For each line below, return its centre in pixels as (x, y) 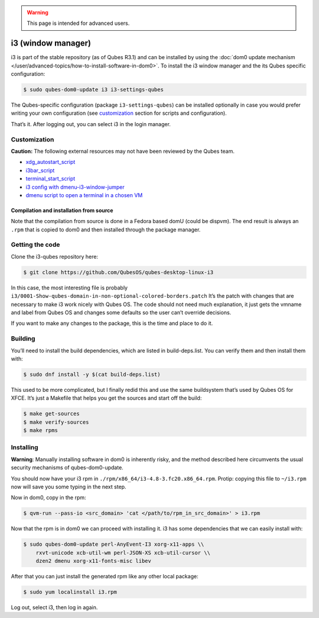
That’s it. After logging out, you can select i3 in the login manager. (91, 124)
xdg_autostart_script (51, 162)
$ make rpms (41, 430)
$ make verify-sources (56, 422)
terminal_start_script (51, 179)
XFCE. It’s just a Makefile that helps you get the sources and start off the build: (106, 398)
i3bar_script (40, 170)
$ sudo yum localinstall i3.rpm (70, 592)
